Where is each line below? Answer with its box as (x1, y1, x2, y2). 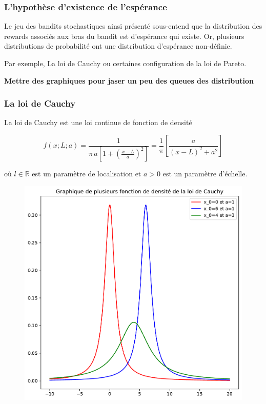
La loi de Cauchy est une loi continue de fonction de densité (4, 117, 192, 128)
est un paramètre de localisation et (32, 168, 141, 179)
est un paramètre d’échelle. (162, 168, 248, 179)
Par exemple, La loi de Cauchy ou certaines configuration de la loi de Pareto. (4, 58, 247, 68)
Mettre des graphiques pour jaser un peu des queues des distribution (4, 75, 254, 86)
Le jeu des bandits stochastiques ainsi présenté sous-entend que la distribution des (4, 21, 262, 31)
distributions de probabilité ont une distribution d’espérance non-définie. (4, 41, 232, 51)
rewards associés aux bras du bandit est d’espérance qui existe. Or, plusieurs (4, 30, 244, 41)
